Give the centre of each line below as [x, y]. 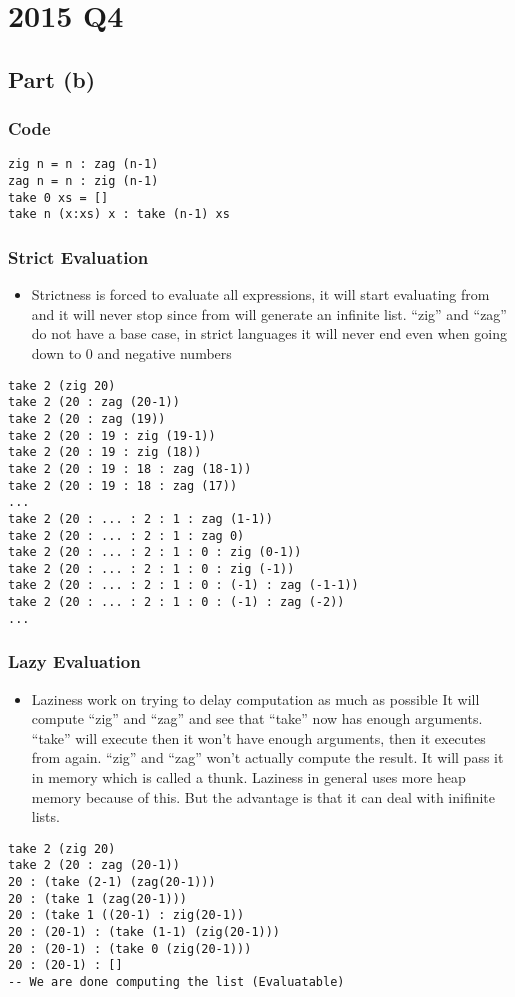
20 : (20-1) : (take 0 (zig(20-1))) [130, 948]
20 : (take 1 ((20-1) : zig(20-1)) [126, 915]
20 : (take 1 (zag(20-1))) [97, 898]
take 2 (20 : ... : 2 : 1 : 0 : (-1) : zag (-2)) [176, 602]
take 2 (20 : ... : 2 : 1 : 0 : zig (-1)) [151, 568]
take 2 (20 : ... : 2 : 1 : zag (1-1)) [140, 518]
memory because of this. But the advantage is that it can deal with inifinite [263, 796]
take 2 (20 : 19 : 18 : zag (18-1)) [130, 468]
